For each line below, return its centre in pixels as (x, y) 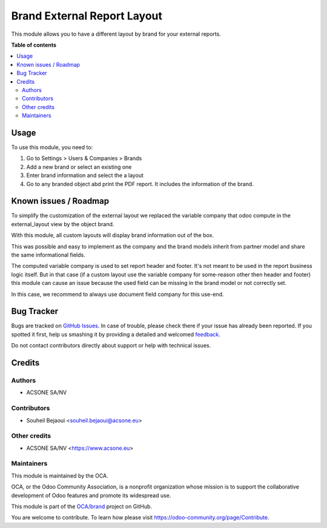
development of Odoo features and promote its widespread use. (91, 495)
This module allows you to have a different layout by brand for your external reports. (116, 34)
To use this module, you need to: (52, 147)
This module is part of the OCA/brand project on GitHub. (82, 506)
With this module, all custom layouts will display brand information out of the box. (113, 235)
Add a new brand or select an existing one (79, 167)
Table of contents (34, 45)
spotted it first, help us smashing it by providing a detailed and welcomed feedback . (116, 334)
